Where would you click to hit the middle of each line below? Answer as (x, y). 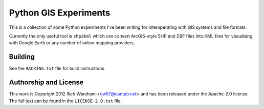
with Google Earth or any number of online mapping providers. (72, 43)
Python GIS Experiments (60, 13)
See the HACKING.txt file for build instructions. (57, 69)
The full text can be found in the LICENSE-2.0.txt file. (66, 101)
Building (22, 57)
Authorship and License (46, 82)
